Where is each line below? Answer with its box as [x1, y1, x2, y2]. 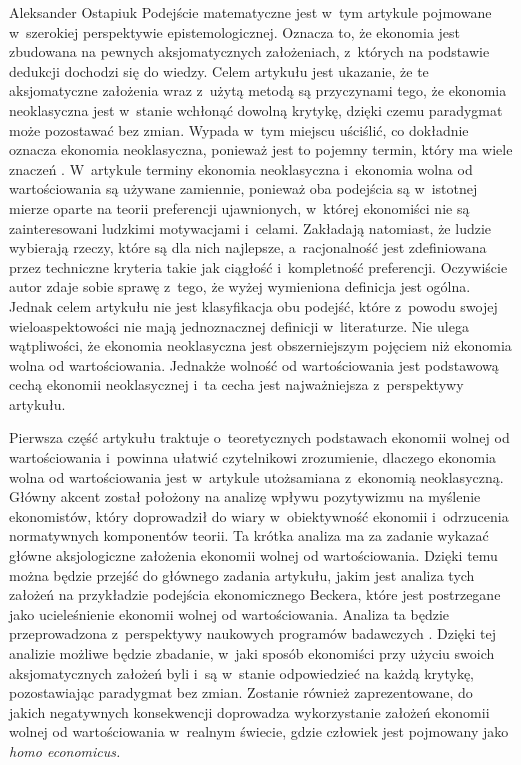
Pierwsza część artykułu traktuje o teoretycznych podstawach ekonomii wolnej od [9, 427, 510, 448]
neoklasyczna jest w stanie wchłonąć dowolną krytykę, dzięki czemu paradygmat [9, 99, 503, 120]
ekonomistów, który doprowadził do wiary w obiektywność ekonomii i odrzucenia [9, 505, 509, 526]
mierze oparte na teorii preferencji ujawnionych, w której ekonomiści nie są [9, 197, 470, 218]
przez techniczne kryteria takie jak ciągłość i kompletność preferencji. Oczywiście [9, 256, 508, 277]
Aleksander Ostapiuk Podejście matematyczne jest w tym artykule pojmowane [9, 2, 492, 22]
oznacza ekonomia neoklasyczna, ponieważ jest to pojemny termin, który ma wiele [9, 139, 513, 160]
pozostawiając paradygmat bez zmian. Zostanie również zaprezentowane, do [9, 682, 473, 703]
